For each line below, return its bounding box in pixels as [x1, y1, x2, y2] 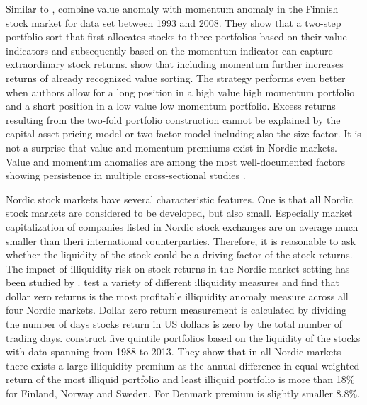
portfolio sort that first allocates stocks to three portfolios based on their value [6, 29, 347, 44]
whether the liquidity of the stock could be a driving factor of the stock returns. [6, 247, 353, 262]
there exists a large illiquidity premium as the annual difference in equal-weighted [6, 358, 360, 372]
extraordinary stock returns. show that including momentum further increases [6, 57, 344, 72]
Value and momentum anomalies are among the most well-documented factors [6, 154, 345, 169]
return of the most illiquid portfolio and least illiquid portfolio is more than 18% [6, 372, 355, 387]
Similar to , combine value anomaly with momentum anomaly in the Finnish [6, 1, 339, 16]
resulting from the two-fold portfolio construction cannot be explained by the [6, 112, 341, 127]
